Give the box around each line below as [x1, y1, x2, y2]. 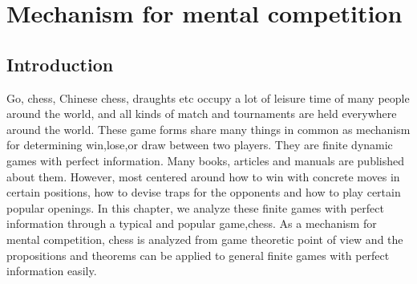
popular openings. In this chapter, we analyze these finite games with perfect [6, 199, 384, 216]
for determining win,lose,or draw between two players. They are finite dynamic [6, 136, 393, 153]
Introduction [6, 51, 114, 76]
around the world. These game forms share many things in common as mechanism [6, 120, 411, 137]
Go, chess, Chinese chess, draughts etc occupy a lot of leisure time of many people [6, 89, 410, 106]
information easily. [6, 262, 97, 279]
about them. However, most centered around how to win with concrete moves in [6, 168, 400, 185]
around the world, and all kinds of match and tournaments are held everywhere [6, 105, 397, 122]
